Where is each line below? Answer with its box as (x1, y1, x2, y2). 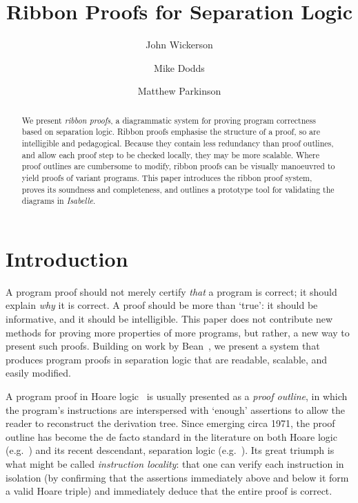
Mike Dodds (154, 60, 205, 75)
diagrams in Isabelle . (21, 195, 96, 207)
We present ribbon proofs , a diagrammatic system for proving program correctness (21, 114, 316, 126)
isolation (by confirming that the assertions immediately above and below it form (6, 470, 349, 484)
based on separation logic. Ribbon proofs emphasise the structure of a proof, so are (21, 126, 320, 137)
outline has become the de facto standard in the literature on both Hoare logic (6, 429, 337, 444)
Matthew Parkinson (137, 84, 221, 98)
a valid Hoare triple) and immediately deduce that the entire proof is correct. (6, 484, 332, 498)
